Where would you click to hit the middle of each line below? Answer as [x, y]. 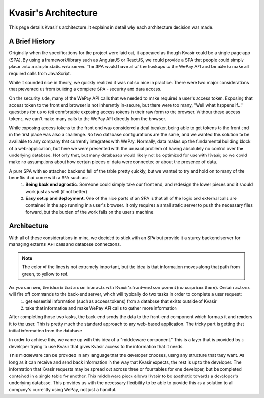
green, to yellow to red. [45, 274]
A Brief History [32, 41]
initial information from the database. [46, 331]
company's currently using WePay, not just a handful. [63, 390]
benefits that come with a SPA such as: [48, 178]
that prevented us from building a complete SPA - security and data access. [85, 89]
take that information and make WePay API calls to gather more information [101, 308]
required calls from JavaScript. [40, 73]
